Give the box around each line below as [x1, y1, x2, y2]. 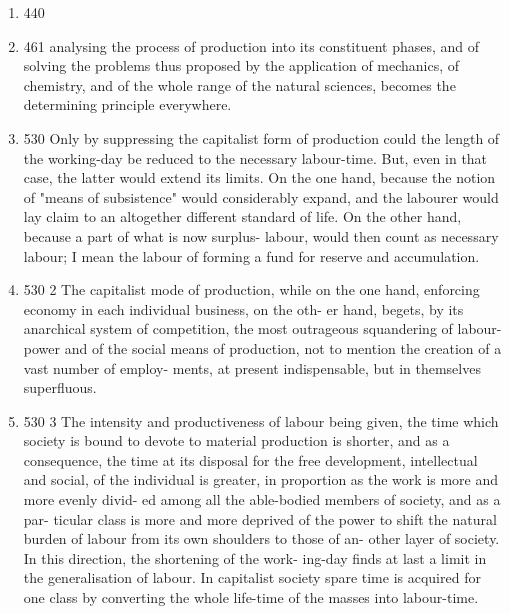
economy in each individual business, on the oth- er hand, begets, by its [23, 298, 464, 319]
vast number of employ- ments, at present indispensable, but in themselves [23, 357, 481, 378]
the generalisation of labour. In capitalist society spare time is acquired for [23, 567, 481, 588]
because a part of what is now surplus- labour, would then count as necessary [23, 225, 499, 246]
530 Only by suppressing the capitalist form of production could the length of [23, 127, 500, 148]
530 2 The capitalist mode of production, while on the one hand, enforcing [23, 279, 480, 300]
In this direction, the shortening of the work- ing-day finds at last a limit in [23, 547, 487, 568]
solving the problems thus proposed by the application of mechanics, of [23, 55, 460, 76]
